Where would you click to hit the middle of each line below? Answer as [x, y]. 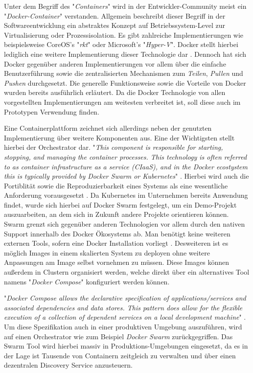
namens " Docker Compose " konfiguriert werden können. [87, 281]
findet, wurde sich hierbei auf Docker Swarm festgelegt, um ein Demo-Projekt [120, 204]
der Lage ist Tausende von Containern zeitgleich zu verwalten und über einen [120, 355]
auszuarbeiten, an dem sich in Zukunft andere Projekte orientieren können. [116, 214]
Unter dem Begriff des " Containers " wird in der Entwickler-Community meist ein [125, 6]
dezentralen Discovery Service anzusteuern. [68, 365]
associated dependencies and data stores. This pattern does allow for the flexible [123, 307]
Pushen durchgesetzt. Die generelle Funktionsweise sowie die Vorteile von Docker [125, 82]
